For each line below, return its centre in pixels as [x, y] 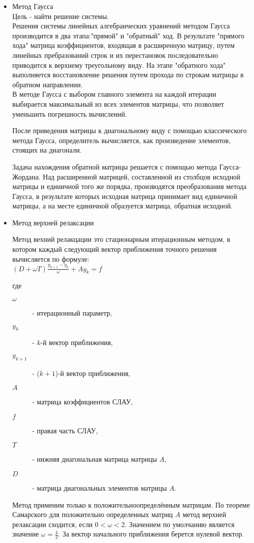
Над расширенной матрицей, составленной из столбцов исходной [142, 176]
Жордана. [26, 176]
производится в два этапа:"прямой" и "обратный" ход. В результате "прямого [128, 35]
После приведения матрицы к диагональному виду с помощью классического [129, 130]
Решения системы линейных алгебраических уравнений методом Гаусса [121, 26]
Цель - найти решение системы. [61, 16]
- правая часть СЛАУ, [65, 430]
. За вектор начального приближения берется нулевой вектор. [151, 534]
